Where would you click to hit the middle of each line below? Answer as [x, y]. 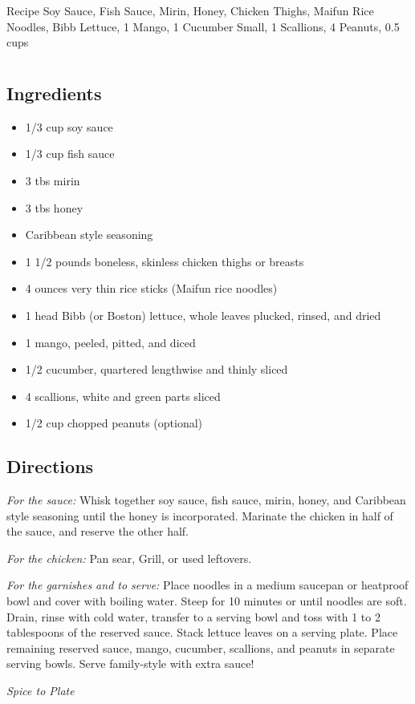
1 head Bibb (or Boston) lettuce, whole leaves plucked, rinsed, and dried [203, 315]
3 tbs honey [54, 207]
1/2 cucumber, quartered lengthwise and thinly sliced [157, 369]
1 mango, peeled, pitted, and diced [110, 342]
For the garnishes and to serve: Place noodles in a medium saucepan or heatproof [207, 585]
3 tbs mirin [53, 180]
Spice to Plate [41, 691]
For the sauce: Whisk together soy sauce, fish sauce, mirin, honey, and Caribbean [206, 500]
